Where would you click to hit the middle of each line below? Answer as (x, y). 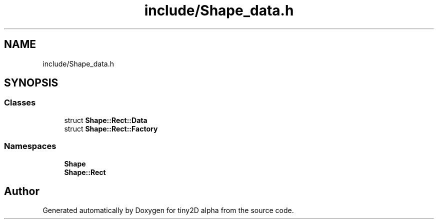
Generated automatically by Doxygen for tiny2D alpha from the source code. (168, 210)
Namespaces (30, 146)
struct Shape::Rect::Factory (111, 128)
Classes (20, 103)
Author (22, 191)
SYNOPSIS (31, 83)
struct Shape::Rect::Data (106, 120)
